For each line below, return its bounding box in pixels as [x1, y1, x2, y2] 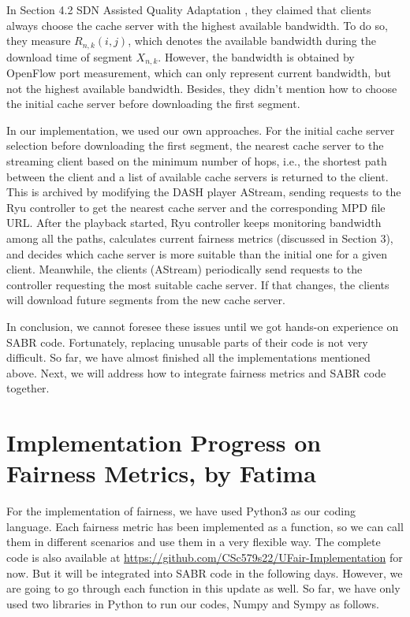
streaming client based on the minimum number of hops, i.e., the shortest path [6, 153, 387, 169]
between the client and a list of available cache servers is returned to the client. [6, 168, 389, 184]
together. [6, 380, 50, 396]
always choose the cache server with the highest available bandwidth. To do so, [6, 17, 388, 33]
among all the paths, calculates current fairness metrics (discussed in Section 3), [6, 230, 393, 247]
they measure [6, 32, 71, 49]
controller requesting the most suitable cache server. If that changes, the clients [6, 276, 389, 292]
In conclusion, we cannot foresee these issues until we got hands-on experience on [6, 318, 399, 334]
